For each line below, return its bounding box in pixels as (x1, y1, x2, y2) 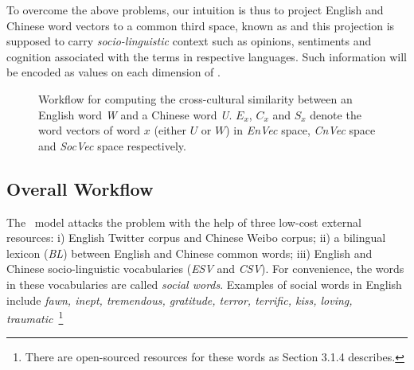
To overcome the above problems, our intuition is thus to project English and (6, 2, 384, 18)
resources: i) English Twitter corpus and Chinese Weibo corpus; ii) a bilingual (6, 229, 386, 246)
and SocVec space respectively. (38, 137, 186, 154)
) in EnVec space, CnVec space (225, 122, 376, 138)
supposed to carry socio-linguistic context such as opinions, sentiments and (6, 33, 372, 49)
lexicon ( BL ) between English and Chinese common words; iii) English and (6, 244, 373, 261)
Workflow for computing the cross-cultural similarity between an (38, 90, 353, 107)
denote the (310, 106, 361, 123)
